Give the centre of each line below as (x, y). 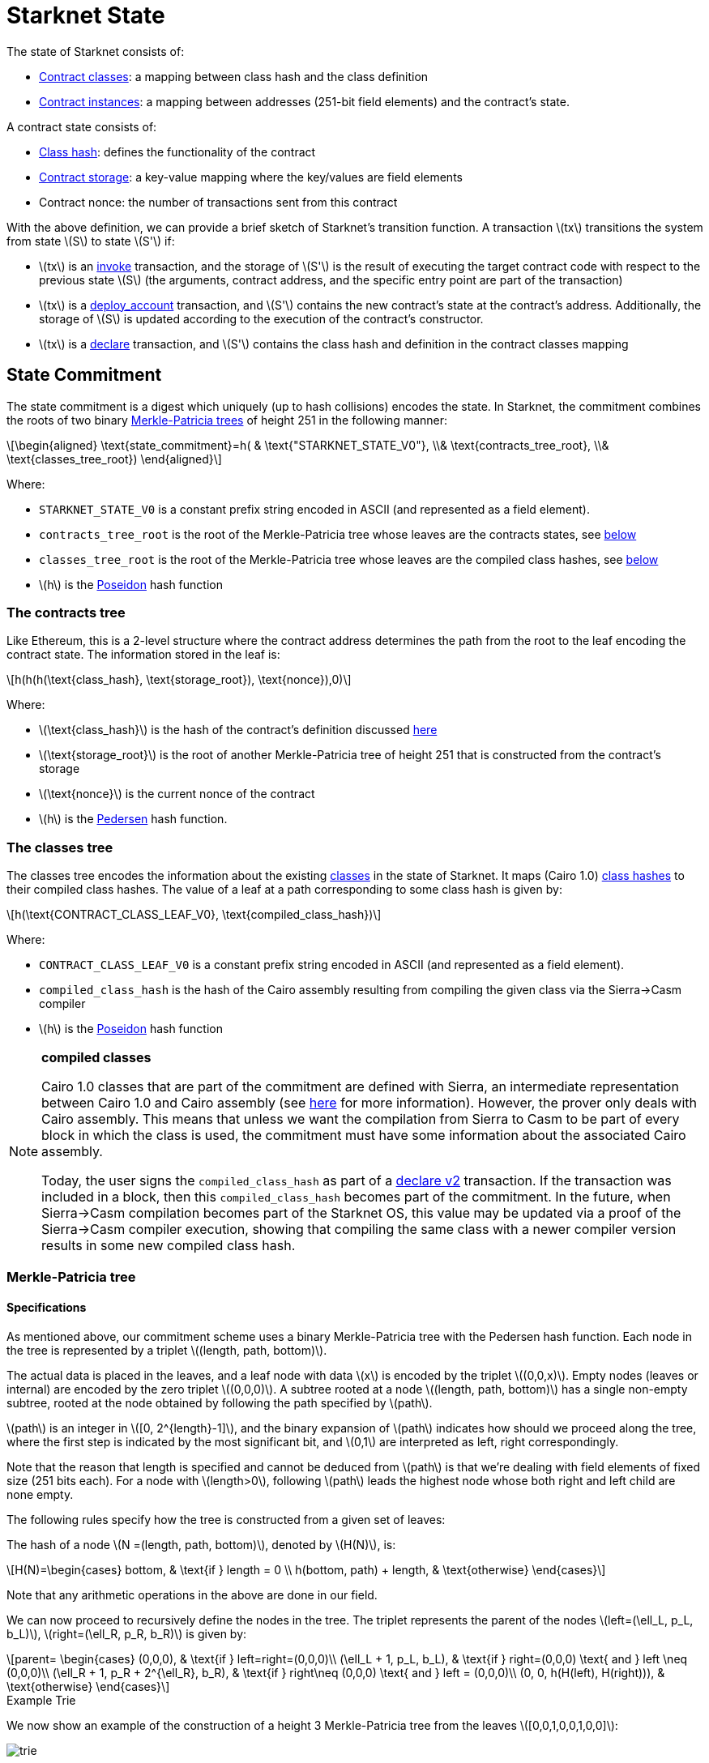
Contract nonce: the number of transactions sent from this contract (218, 202)
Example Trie (41, 1700)
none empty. (40, 1494)
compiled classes (96, 1058)
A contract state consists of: (82, 126)
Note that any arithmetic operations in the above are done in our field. (192, 1594)
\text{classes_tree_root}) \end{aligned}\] (114, 459)
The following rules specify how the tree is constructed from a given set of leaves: (226, 1519)
